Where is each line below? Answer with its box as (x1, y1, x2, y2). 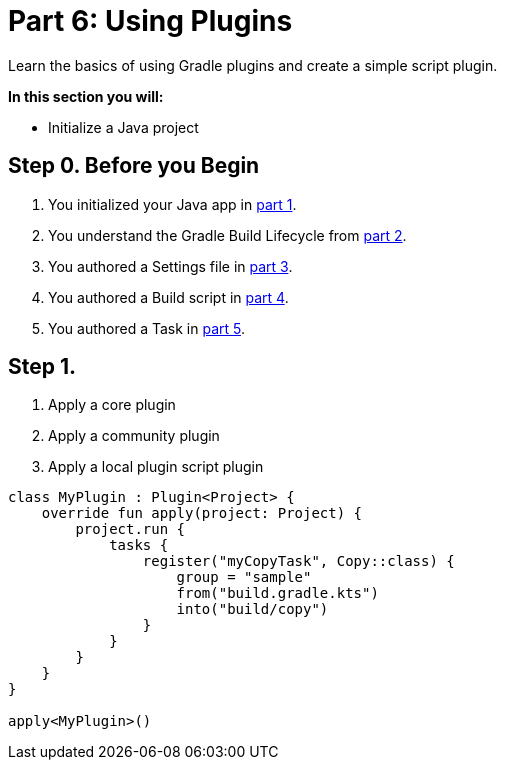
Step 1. (8, 354, 77, 380)
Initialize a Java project (48, 118, 199, 136)
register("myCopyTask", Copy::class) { (142, 553, 455, 570)
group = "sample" (176, 569, 312, 586)
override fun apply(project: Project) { (41, 505, 363, 522)
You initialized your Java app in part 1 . (48, 195, 297, 213)
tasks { (109, 537, 169, 554)
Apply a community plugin (48, 427, 220, 445)
